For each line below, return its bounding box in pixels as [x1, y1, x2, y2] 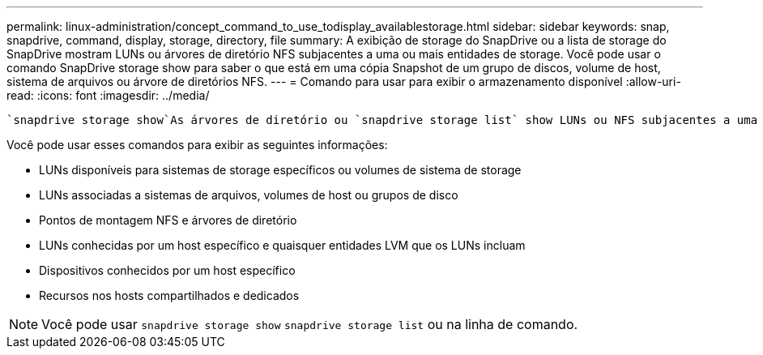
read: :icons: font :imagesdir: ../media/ [6, 88, 210, 102]
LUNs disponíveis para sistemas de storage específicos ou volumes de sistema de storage [39, 163, 522, 177]
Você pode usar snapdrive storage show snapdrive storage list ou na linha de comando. [41, 316, 578, 332]
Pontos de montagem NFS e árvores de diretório [39, 213, 297, 227]
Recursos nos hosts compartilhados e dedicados [39, 289, 300, 302]
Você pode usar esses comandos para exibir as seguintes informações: [6, 138, 388, 152]
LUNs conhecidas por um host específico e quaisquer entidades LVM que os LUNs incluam [39, 238, 526, 252]
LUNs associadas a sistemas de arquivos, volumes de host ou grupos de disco [39, 188, 458, 202]
